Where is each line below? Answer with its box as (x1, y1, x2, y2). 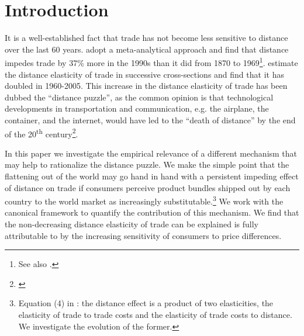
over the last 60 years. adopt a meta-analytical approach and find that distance (5, 43, 289, 55)
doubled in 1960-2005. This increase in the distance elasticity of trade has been (5, 79, 288, 92)
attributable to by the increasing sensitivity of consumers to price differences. (5, 229, 282, 241)
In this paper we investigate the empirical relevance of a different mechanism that (5, 147, 298, 159)
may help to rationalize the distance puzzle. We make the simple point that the (5, 158, 289, 171)
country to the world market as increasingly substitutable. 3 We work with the (5, 193, 284, 207)
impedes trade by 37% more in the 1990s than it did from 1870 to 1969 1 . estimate (5, 55, 298, 68)
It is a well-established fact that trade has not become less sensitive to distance (5, 32, 288, 44)
